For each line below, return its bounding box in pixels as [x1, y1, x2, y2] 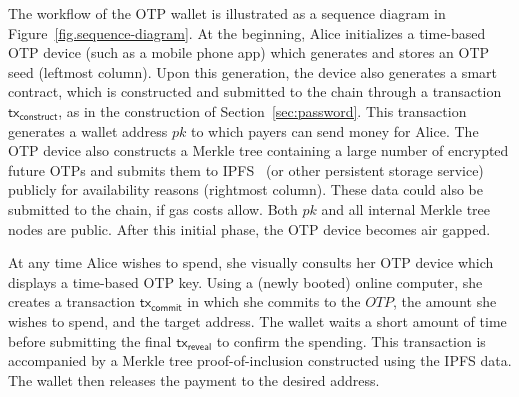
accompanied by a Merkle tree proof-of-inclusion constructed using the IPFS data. [8, 350, 512, 371]
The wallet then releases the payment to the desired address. [8, 369, 380, 390]
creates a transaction [8, 291, 135, 312]
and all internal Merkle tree [321, 198, 491, 219]
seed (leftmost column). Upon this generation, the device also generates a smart [8, 61, 497, 82]
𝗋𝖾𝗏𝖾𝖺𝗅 [187, 341, 212, 352]
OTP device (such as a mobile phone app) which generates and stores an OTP [8, 42, 490, 63]
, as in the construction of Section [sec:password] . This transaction [58, 100, 467, 121]
